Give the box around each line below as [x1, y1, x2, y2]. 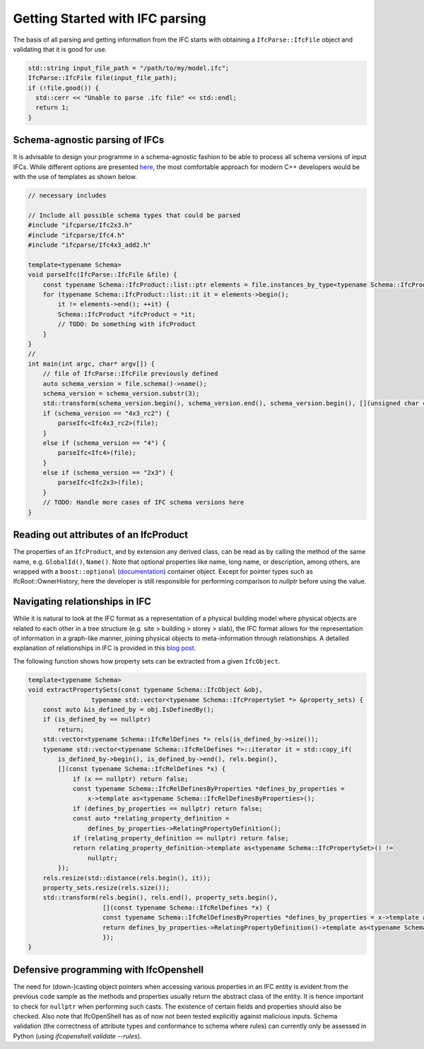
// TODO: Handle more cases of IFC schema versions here [42, 499, 245, 506]
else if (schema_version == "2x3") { [42, 469, 174, 477]
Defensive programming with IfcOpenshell [13, 963, 204, 975]
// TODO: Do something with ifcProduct [57, 320, 196, 328]
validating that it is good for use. [13, 45, 107, 53]
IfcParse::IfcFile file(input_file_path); [28, 74, 177, 82]
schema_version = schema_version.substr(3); [42, 389, 200, 398]
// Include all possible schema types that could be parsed [28, 211, 241, 219]
